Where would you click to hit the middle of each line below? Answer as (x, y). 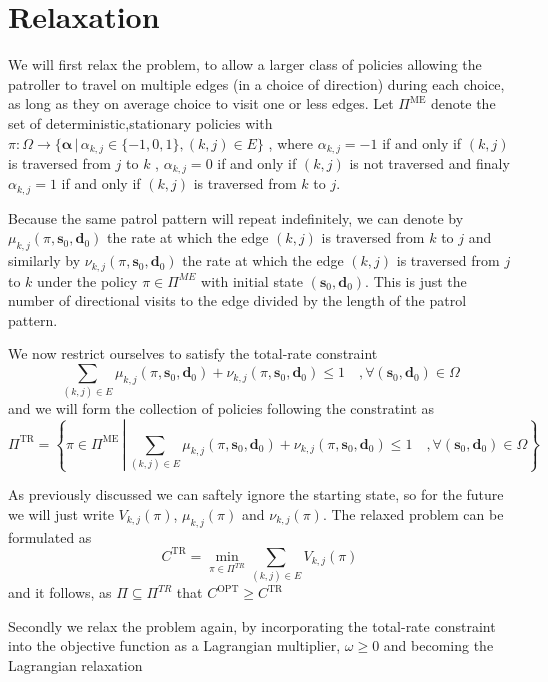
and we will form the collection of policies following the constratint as (221, 408)
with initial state (252, 280)
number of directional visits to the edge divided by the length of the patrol (237, 300)
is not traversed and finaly (429, 162)
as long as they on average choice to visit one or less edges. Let (201, 103)
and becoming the (438, 645)
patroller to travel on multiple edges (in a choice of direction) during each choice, (256, 83)
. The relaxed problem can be (413, 513)
